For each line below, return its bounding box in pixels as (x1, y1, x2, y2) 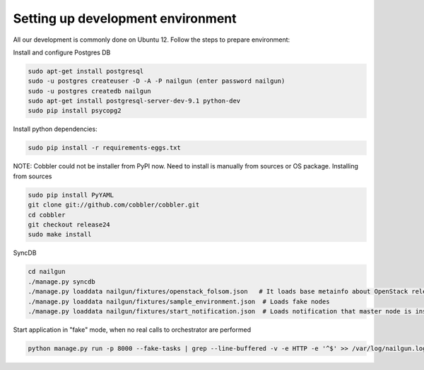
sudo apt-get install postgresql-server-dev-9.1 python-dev (28, 97, 241, 105)
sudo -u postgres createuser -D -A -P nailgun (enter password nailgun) (28, 77, 285, 85)
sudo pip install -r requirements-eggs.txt (28, 144, 182, 152)
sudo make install (28, 231, 92, 238)
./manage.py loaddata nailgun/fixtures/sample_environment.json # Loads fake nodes (28, 297, 330, 306)
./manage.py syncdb (28, 277, 95, 286)
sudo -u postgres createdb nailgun (28, 87, 151, 95)
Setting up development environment (13, 11, 237, 26)
